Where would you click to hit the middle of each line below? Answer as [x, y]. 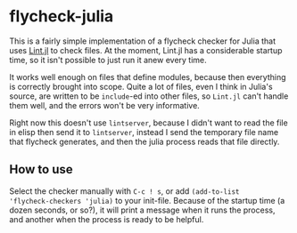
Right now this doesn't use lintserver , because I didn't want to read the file [148, 123]
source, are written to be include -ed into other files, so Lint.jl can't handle [149, 96]
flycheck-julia [62, 16]
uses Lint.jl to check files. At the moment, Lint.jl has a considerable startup [146, 50]
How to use [41, 169]
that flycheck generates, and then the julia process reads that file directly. [144, 141]
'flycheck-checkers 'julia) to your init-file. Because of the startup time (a [147, 200]
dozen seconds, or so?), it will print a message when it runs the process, [142, 210]
